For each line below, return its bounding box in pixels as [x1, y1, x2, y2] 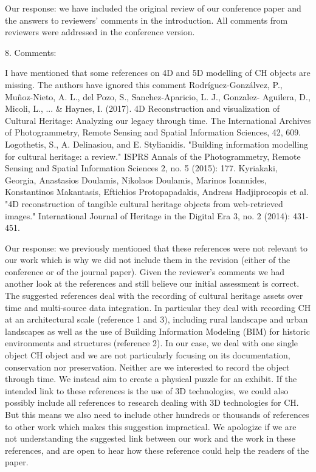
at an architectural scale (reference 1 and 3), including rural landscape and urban [5, 313, 308, 326]
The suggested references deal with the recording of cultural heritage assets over [5, 289, 303, 302]
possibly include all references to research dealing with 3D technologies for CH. [5, 396, 299, 409]
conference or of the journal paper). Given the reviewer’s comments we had [5, 265, 285, 278]
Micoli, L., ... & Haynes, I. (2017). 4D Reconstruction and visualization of [5, 102, 280, 115]
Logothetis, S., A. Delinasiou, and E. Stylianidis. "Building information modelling [5, 137, 309, 150]
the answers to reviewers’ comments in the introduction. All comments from [5, 13, 288, 26]
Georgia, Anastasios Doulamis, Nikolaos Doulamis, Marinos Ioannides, [5, 173, 267, 186]
